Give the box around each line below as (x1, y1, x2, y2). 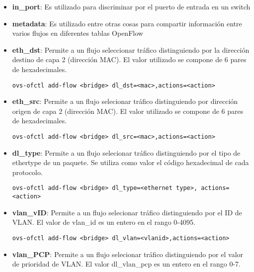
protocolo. (12, 167, 43, 177)
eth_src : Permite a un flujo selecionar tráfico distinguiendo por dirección (12, 96, 238, 106)
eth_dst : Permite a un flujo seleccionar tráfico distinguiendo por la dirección (12, 44, 250, 55)
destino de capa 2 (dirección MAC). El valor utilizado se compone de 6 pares (12, 54, 247, 65)
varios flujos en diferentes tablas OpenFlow (12, 28, 143, 38)
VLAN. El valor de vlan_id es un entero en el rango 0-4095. (12, 217, 195, 227)
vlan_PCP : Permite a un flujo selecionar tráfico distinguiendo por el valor (12, 249, 244, 259)
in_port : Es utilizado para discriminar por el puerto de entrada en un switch (12, 1, 251, 11)
